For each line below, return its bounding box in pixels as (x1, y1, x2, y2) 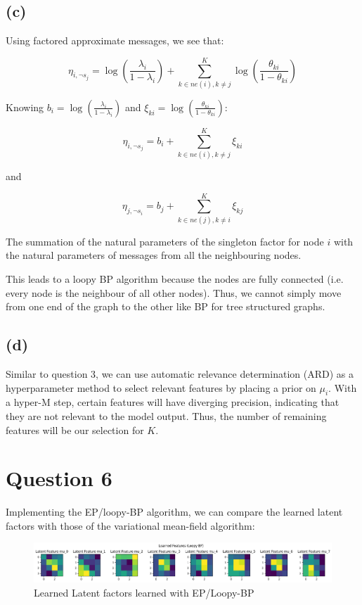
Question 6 (6, 464, 112, 492)
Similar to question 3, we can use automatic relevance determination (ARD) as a (6, 366, 354, 381)
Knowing (6, 99, 44, 114)
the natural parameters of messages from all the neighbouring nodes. (6, 248, 302, 262)
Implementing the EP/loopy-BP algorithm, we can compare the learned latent (6, 504, 343, 519)
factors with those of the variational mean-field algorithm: (6, 518, 255, 533)
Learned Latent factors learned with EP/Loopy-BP (34, 585, 254, 599)
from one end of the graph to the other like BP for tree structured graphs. (6, 299, 325, 314)
